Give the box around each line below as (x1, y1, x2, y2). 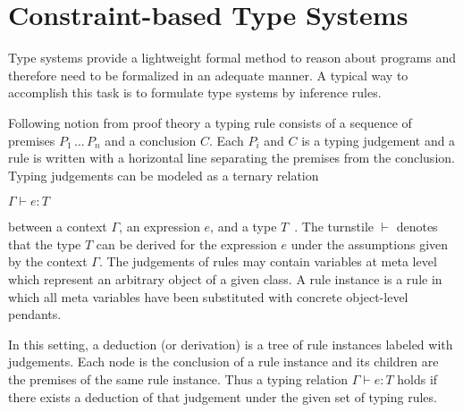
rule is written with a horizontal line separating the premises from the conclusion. (8, 148, 455, 167)
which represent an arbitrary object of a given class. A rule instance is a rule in (8, 270, 442, 289)
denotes (396, 217, 438, 236)
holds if (397, 370, 438, 389)
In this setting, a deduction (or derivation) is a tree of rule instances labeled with (8, 334, 453, 353)
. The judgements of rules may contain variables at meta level (98, 252, 437, 271)
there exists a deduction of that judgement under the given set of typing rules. (8, 387, 437, 406)
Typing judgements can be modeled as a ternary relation (8, 165, 319, 184)
